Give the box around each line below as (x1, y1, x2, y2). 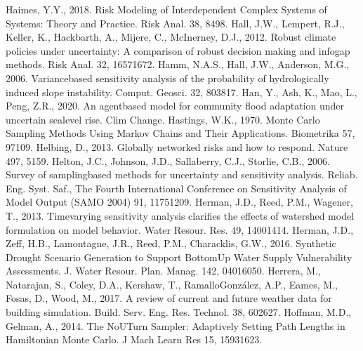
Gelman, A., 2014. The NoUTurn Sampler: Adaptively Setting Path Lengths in (6, 318, 345, 333)
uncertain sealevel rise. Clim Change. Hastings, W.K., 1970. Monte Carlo (6, 112, 320, 126)
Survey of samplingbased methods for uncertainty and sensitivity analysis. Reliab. (6, 167, 358, 182)
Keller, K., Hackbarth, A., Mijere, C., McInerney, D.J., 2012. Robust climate (6, 29, 336, 44)
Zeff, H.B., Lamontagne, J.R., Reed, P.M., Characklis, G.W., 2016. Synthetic (6, 236, 336, 251)
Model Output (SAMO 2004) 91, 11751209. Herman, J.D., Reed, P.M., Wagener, (6, 194, 353, 209)
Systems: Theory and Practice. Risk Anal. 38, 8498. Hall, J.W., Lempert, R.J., (6, 15, 345, 30)
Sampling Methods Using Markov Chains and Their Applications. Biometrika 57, (6, 126, 355, 140)
